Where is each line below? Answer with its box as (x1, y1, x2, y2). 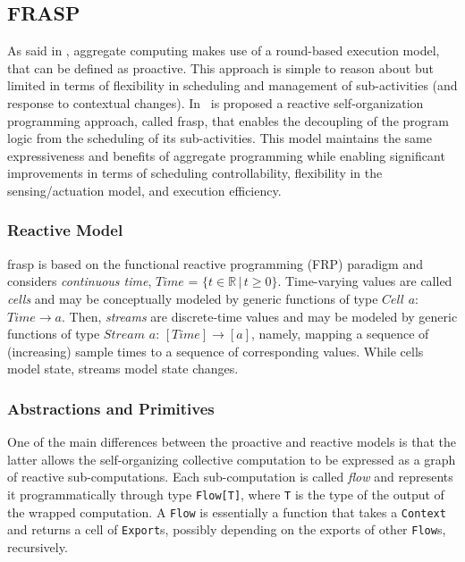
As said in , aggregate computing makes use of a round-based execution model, (7, 41, 440, 60)
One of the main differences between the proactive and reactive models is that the (7, 432, 456, 451)
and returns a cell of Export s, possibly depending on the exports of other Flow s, (7, 520, 446, 539)
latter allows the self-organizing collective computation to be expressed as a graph (7, 449, 456, 468)
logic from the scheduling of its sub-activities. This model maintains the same (7, 129, 432, 147)
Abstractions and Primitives (7, 397, 215, 419)
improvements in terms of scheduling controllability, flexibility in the (7, 164, 383, 182)
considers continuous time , (7, 272, 152, 290)
